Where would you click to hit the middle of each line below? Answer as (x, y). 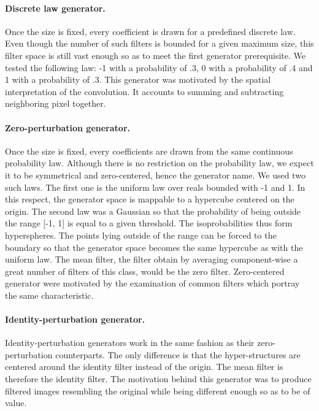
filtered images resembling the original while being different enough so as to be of (158, 390)
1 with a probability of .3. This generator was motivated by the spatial (138, 79)
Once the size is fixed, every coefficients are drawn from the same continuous (149, 151)
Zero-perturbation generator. (67, 127)
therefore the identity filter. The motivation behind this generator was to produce (158, 379)
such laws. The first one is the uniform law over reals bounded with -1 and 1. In (155, 187)
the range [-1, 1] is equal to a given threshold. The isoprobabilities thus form (149, 223)
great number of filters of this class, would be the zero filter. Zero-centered (145, 271)
